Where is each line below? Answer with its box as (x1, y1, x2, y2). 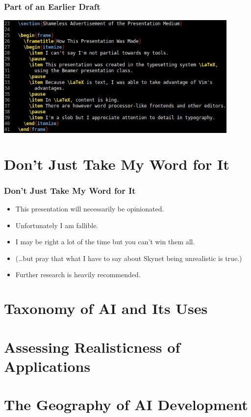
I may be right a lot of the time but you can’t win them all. (15, 236, 195, 247)
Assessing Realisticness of (4, 337, 180, 357)
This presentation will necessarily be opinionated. (15, 203, 164, 213)
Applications (4, 356, 91, 376)
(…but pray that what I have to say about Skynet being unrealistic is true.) (15, 253, 242, 263)
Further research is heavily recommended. (15, 269, 141, 280)
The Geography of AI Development (4, 394, 248, 415)
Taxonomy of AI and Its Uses (4, 298, 208, 318)
